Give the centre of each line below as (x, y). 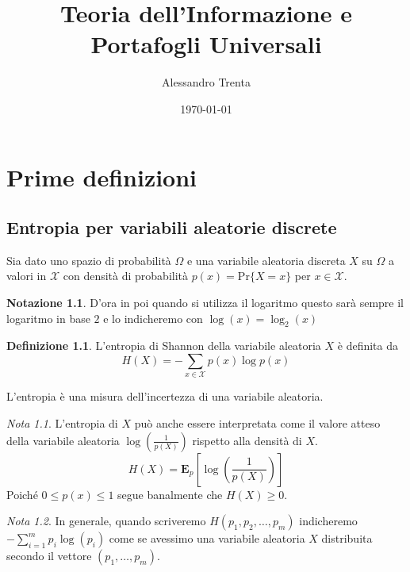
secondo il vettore (49, 556)
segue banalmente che (170, 494)
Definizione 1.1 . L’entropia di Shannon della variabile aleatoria (164, 346)
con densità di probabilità (126, 276)
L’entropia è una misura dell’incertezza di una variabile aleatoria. (165, 396)
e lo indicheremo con (153, 318)
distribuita (347, 538)
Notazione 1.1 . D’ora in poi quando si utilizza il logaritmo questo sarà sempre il (205, 303)
